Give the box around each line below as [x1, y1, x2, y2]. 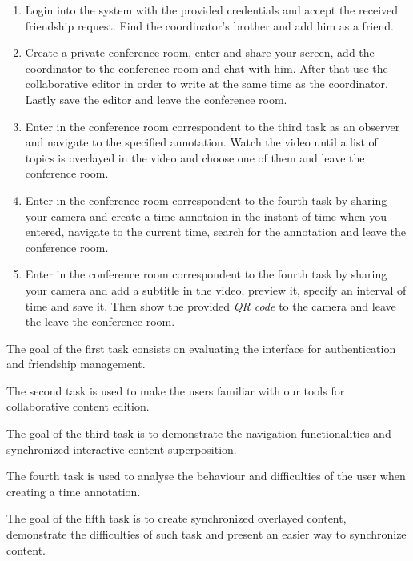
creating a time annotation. [6, 483, 141, 499]
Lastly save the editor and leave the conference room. [25, 90, 287, 107]
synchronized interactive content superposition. [6, 440, 237, 457]
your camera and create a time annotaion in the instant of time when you [25, 207, 387, 224]
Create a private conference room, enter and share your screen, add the [25, 44, 375, 61]
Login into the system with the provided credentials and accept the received [25, 2, 399, 18]
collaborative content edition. [6, 398, 150, 415]
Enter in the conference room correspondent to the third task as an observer [25, 118, 400, 134]
